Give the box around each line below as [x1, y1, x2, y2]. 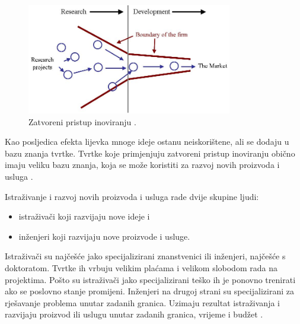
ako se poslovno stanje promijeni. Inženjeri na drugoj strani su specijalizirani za [5, 285, 294, 297]
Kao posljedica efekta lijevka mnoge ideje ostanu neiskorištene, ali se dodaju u [5, 135, 289, 148]
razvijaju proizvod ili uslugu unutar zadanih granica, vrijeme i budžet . [5, 308, 263, 320]
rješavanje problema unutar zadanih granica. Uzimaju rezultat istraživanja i [5, 296, 280, 309]
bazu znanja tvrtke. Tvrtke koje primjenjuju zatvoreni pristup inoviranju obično [5, 147, 295, 159]
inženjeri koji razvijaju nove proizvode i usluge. [18, 230, 190, 242]
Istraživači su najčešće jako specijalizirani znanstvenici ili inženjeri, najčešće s [5, 250, 286, 262]
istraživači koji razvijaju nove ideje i [18, 210, 150, 223]
